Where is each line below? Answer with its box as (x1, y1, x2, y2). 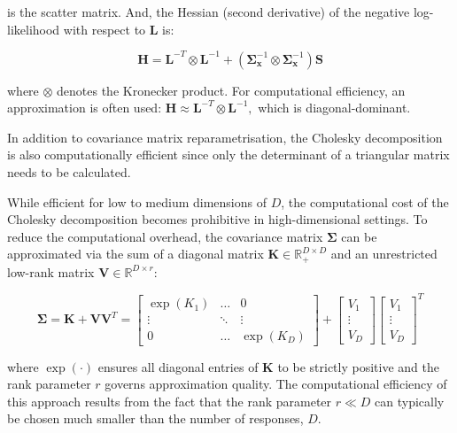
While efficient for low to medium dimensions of (7, 192, 267, 211)
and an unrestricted (330, 244, 438, 263)
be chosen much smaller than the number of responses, (7, 409, 304, 428)
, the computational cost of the (281, 192, 449, 211)
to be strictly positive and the (277, 357, 439, 375)
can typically (375, 391, 445, 410)
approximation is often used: (7, 98, 162, 117)
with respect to (63, 19, 146, 38)
